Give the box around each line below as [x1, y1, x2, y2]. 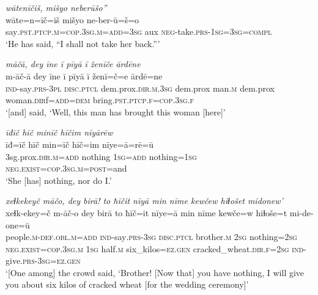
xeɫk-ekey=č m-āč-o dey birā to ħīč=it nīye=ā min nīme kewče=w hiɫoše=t [6, 206, 287, 219]
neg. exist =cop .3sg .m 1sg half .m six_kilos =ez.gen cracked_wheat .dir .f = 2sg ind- [6, 242, 306, 255]
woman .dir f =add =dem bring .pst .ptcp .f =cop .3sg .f [6, 93, 194, 106]
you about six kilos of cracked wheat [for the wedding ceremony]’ [6, 278, 249, 291]
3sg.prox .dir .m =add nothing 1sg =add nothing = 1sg [6, 150, 197, 162]
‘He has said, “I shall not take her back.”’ [6, 37, 160, 49]
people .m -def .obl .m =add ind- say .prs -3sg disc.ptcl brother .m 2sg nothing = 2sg [6, 230, 297, 243]
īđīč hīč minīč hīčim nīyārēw [6, 126, 113, 139]
